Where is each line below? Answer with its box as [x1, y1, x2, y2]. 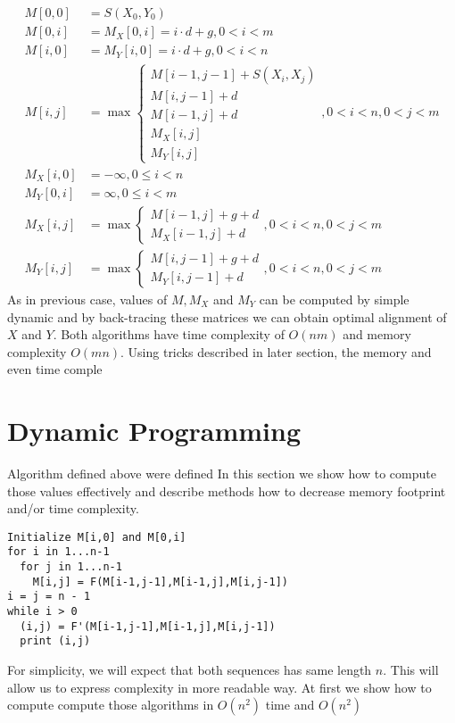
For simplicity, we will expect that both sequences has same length [7, 661, 372, 679]
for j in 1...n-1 [20, 561, 122, 574]
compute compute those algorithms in [7, 695, 214, 714]
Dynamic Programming [7, 412, 302, 449]
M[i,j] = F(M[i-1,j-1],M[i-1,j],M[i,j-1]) [32, 575, 288, 588]
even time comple [7, 360, 103, 378]
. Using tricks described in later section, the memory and [120, 342, 432, 361]
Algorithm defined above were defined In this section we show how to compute [7, 464, 436, 482]
